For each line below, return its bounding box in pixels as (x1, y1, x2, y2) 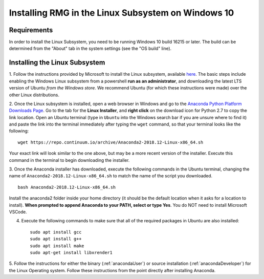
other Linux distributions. (9, 92, 60, 98)
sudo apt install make (30, 243, 85, 249)
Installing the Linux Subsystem (9, 59, 105, 67)
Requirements (9, 26, 53, 34)
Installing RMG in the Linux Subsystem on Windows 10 (9, 7, 234, 18)
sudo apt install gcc (30, 229, 82, 235)
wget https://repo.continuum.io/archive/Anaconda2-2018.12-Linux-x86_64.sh (18, 139, 203, 145)
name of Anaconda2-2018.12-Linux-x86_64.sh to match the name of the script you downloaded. (9, 173, 213, 179)
